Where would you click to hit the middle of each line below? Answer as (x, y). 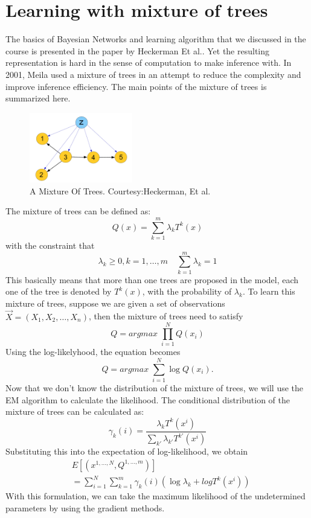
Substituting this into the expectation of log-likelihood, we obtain (127, 451)
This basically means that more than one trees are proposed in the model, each (152, 279)
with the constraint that (50, 245)
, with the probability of (187, 291)
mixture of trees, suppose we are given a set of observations (115, 303)
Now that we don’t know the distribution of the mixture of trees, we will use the (155, 388)
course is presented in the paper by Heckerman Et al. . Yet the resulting (138, 50)
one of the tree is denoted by (59, 291)
